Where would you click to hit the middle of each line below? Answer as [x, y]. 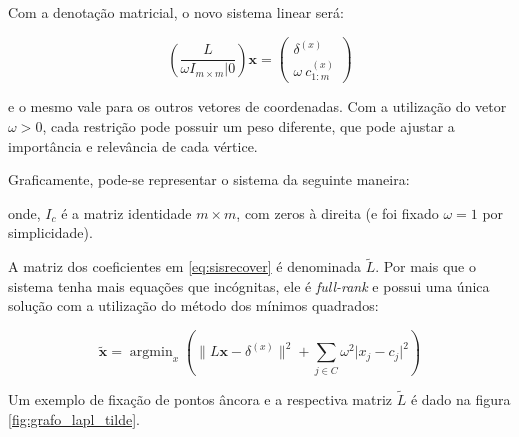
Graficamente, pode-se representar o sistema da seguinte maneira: [209, 179]
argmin [151, 352]
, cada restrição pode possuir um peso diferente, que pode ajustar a [248, 126]
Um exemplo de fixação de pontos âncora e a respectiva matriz [200, 398]
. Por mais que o [425, 266]
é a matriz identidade [126, 212]
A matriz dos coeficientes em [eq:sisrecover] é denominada [185, 266]
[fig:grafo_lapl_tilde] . [74, 418]
